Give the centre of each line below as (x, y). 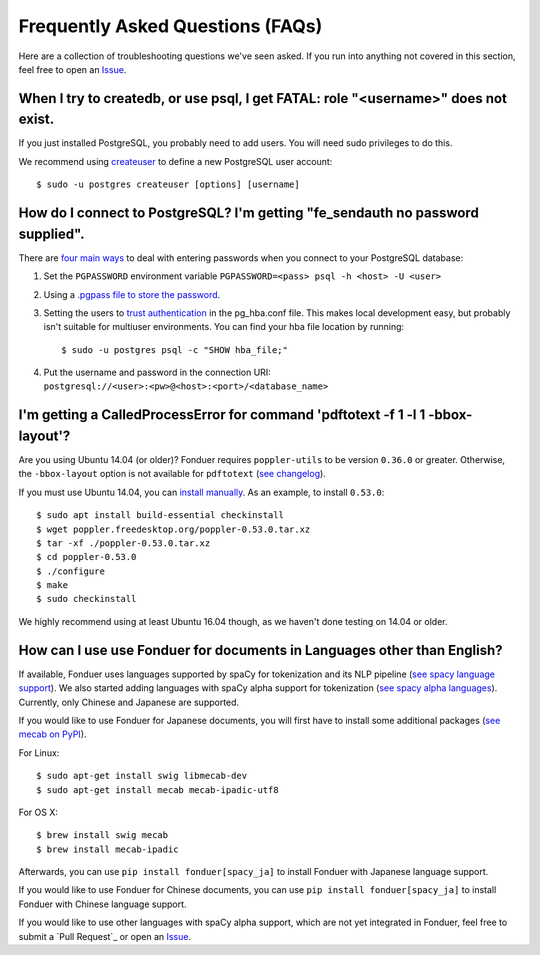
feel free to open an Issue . (72, 69)
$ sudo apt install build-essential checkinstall (160, 515)
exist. (36, 119)
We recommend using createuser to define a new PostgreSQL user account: (175, 161)
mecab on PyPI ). (52, 734)
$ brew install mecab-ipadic (107, 849)
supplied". (51, 233)
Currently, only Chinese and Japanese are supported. (129, 702)
